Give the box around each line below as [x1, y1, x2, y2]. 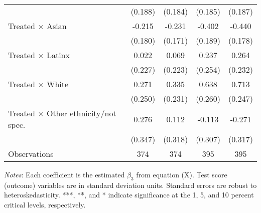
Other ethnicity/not [46, 107, 116, 119]
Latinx [46, 49, 70, 61]
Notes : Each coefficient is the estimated [4, 169, 125, 179]
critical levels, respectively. [4, 199, 86, 209]
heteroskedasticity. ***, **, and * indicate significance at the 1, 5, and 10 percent [4, 189, 254, 200]
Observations [8, 148, 54, 159]
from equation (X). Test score [136, 169, 227, 179]
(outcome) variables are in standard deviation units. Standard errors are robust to [4, 179, 257, 190]
